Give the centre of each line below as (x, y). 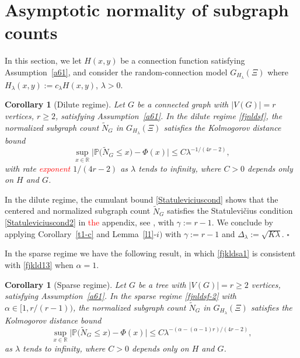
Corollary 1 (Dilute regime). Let (65, 104)
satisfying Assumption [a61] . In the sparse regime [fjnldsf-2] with (121, 296)
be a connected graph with (183, 104)
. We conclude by (242, 222)
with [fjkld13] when (39, 265)
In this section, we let (43, 60)
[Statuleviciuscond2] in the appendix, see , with (89, 222)
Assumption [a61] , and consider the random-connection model (116, 72)
